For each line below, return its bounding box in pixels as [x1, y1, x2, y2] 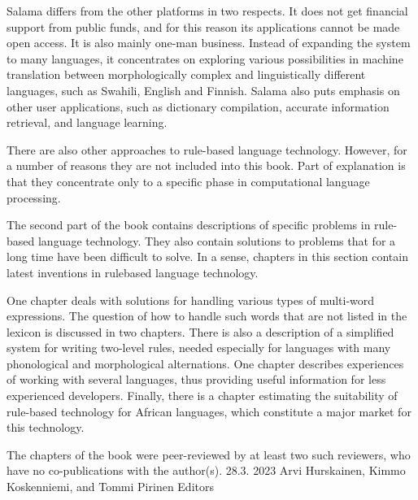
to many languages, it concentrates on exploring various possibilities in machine [7, 50, 403, 67]
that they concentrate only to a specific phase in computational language [7, 172, 370, 189]
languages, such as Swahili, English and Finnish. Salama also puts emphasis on [7, 81, 400, 98]
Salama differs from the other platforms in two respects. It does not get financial [7, 2, 408, 19]
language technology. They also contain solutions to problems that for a [37, 232, 396, 249]
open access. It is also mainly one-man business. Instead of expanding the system [7, 34, 411, 51]
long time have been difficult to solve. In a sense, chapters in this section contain [7, 248, 408, 265]
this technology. [7, 419, 85, 436]
